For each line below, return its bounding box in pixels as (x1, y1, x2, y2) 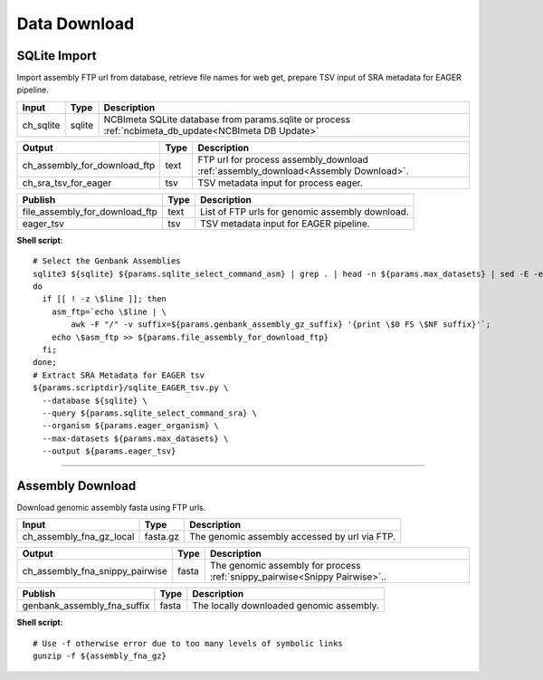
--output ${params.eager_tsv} (42, 446, 176, 456)
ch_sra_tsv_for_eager (22, 177, 112, 189)
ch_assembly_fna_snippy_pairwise (22, 565, 167, 578)
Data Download (16, 14, 135, 34)
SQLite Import (16, 48, 97, 63)
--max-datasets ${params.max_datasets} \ (42, 433, 229, 444)
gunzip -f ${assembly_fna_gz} (33, 651, 167, 661)
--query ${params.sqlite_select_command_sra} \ (42, 407, 258, 418)
